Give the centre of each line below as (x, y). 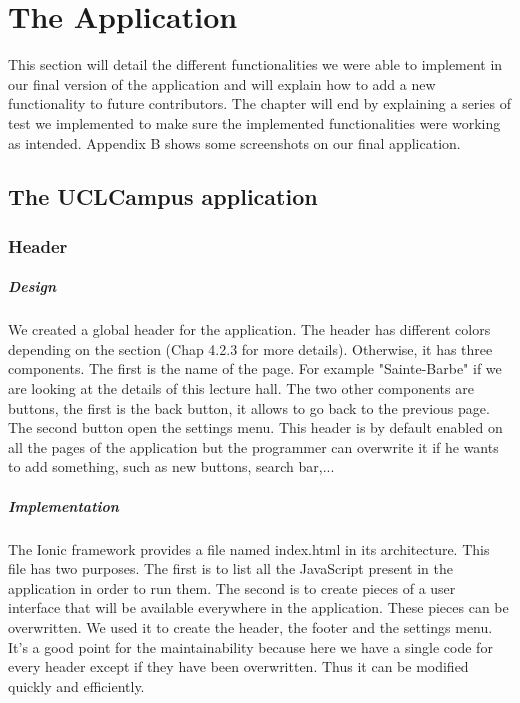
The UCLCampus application (163, 196)
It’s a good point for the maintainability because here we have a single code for (250, 646)
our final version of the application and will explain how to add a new (222, 83)
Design (32, 286)
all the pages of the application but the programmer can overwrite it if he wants (253, 446)
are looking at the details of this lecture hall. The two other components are (241, 388)
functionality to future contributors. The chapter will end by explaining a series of (259, 103)
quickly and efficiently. (76, 685)
